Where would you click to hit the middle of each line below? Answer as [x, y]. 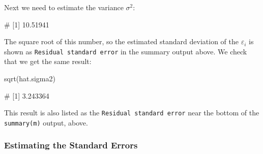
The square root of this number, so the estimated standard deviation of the [121, 41]
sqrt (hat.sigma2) [30, 79]
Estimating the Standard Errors [71, 145]
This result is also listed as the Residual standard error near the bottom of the [132, 113]
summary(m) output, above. [46, 122]
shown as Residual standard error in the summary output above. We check [126, 51]
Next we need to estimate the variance [64, 7]
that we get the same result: [48, 61]
